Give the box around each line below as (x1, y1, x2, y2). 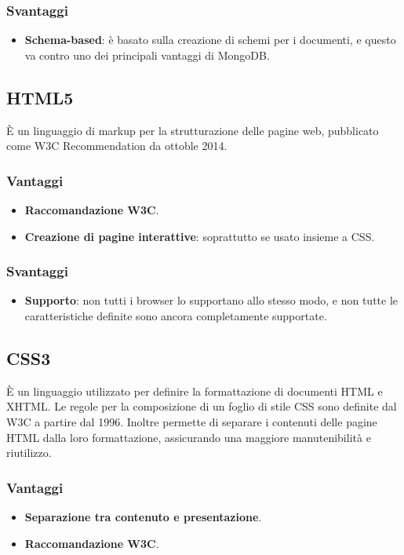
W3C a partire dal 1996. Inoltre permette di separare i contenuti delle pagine (6, 414, 377, 429)
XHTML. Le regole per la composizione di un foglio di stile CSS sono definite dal (6, 398, 397, 414)
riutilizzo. (6, 444, 52, 461)
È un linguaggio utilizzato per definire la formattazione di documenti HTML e (6, 382, 383, 399)
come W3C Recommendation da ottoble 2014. (6, 137, 227, 154)
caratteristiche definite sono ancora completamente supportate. (24, 308, 327, 324)
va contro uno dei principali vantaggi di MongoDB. (24, 46, 270, 63)
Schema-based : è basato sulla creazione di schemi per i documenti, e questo (24, 31, 396, 48)
